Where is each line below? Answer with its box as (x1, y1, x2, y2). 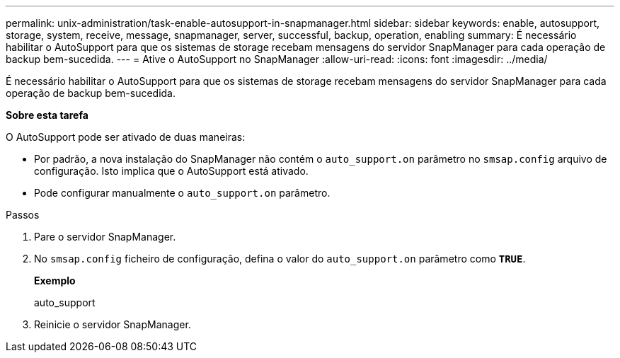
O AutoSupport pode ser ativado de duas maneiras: (6, 131, 246, 143)
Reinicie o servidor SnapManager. (34, 318, 191, 330)
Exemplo (34, 275, 76, 287)
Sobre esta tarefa (6, 109, 88, 121)
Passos (6, 209, 40, 221)
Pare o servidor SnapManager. (34, 231, 176, 243)
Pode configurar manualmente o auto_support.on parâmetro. (34, 187, 331, 199)
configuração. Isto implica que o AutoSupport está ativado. (34, 165, 309, 177)
